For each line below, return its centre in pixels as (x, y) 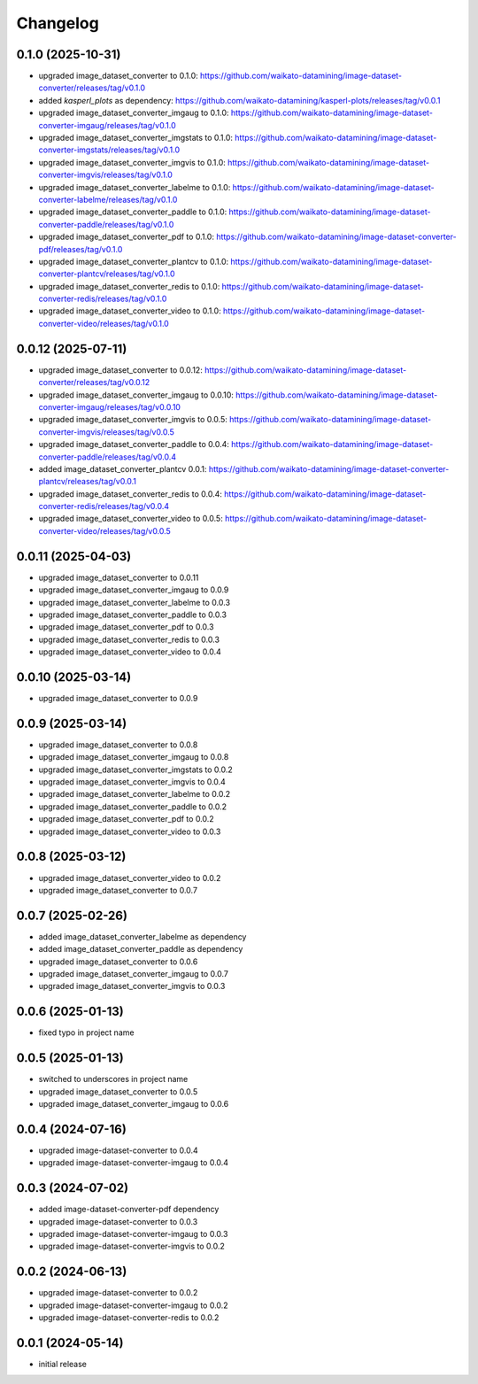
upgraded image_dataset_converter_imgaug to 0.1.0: (134, 113)
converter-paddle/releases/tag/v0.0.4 (108, 457)
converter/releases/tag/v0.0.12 (94, 383)
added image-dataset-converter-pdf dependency (129, 1210)
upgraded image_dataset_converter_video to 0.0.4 (130, 652)
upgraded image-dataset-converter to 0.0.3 (118, 1221)
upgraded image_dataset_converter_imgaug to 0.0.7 (134, 974)
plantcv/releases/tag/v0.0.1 (88, 482)
